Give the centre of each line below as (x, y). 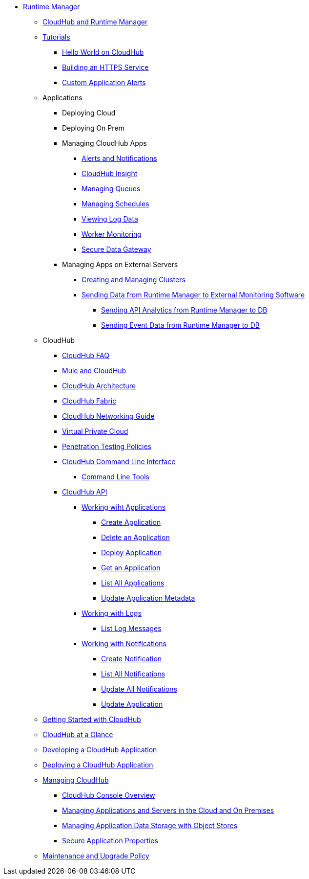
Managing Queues (111, 189)
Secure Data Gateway (116, 249)
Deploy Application (132, 552)
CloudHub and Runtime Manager (95, 22)
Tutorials (56, 37)
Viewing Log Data (110, 219)
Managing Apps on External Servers (120, 264)
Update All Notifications (139, 689)
